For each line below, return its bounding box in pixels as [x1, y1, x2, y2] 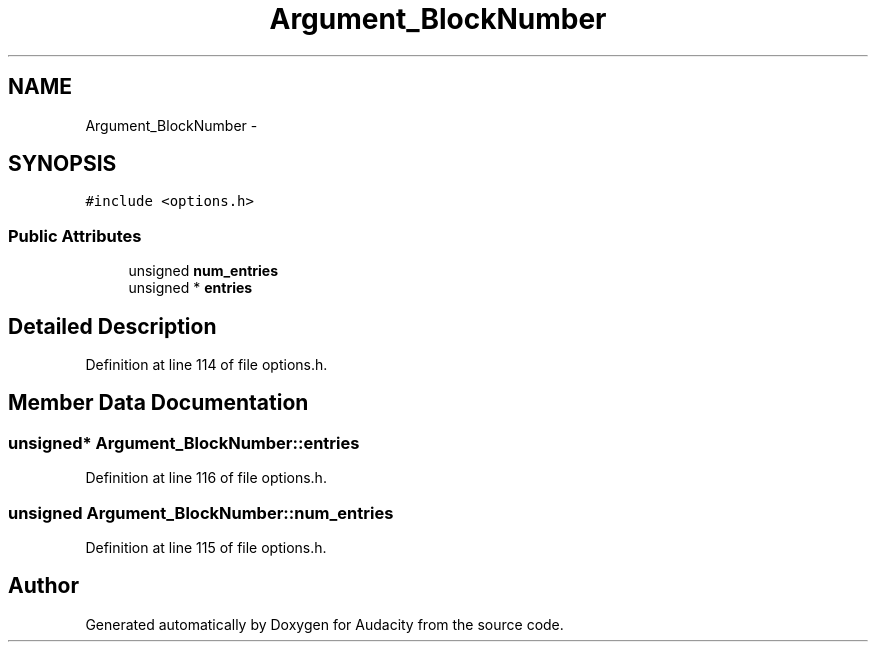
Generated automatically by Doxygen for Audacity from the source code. [85, 615, 564, 633]
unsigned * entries [128, 279, 253, 297]
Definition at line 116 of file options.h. [85, 469, 327, 487]
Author [8, 573, 79, 599]
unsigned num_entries [128, 262, 279, 280]
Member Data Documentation [8, 390, 309, 416]
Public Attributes [8, 225, 142, 246]
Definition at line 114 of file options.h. [85, 356, 328, 374]
